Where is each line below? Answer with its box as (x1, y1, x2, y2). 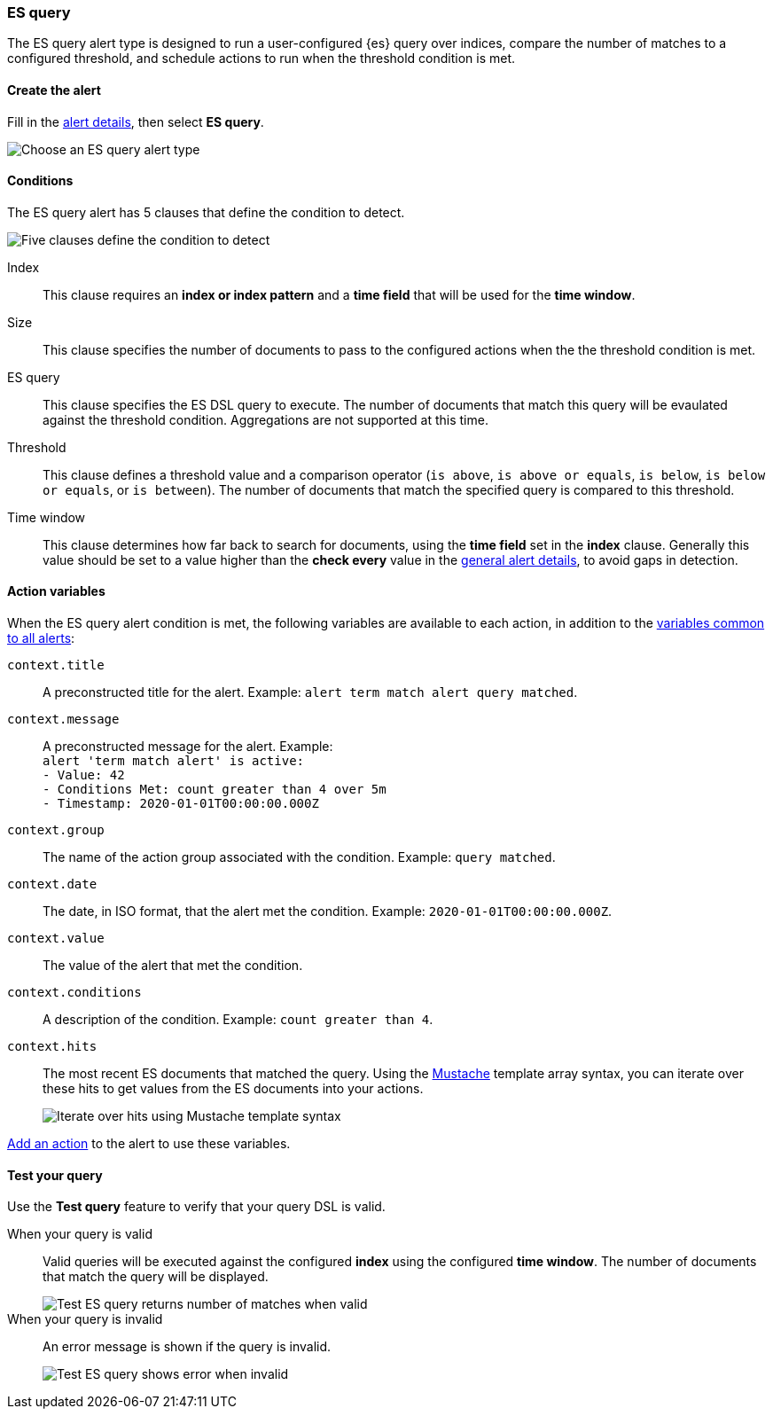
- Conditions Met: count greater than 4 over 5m (43, 782, 386, 797)
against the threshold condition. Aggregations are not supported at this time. (43, 411, 488, 427)
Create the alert (7, 82, 101, 98)
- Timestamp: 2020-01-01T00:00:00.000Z (43, 796, 319, 811)
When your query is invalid (7, 1311, 163, 1327)
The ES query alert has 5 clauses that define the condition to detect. (7, 204, 405, 220)
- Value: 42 (43, 768, 125, 783)
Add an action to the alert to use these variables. (7, 1136, 291, 1152)
